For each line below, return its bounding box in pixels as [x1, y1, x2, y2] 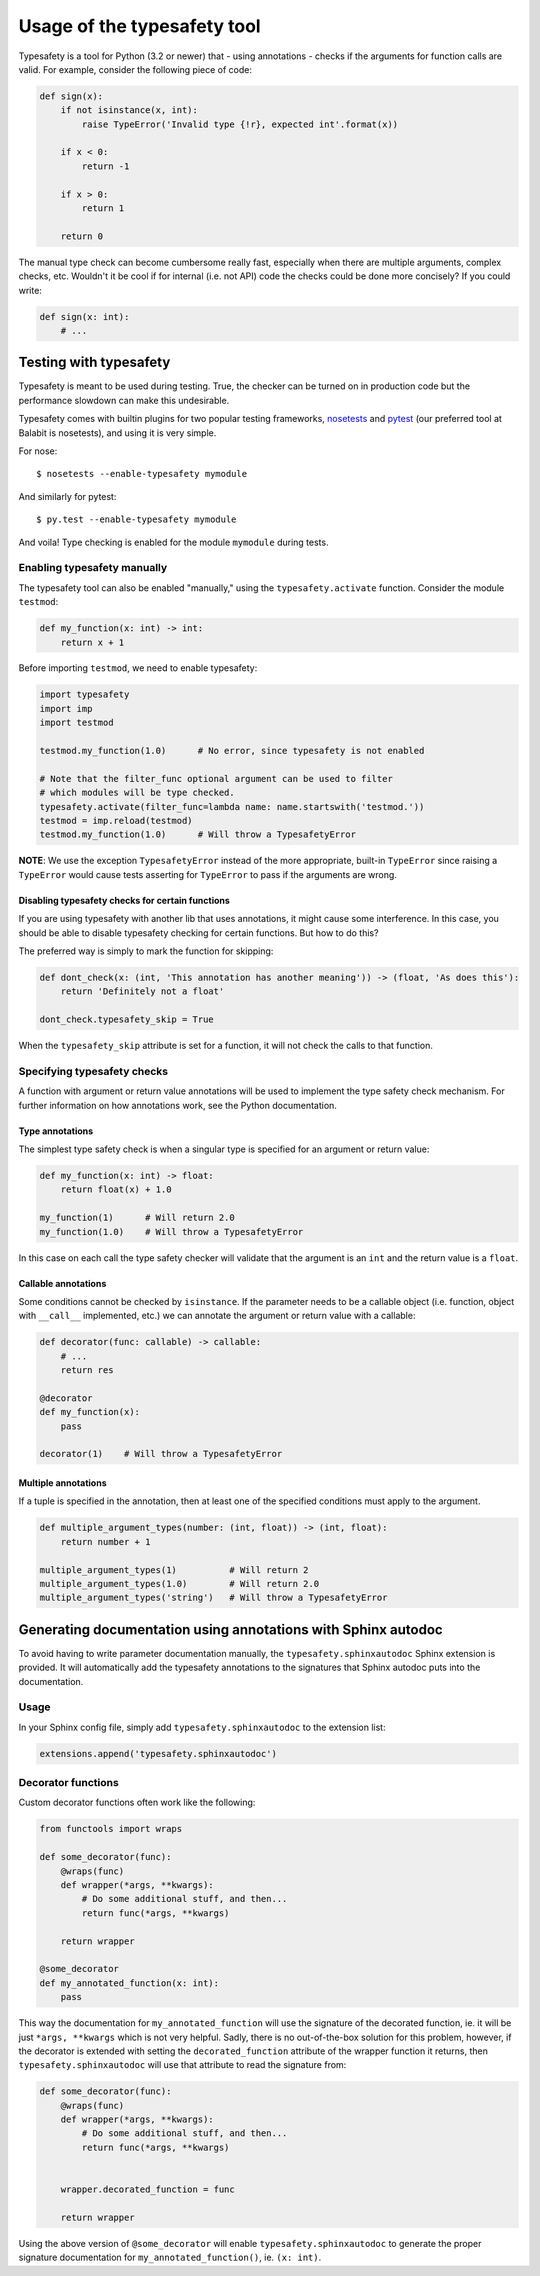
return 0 [60, 230, 104, 242]
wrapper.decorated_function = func [60, 2184, 235, 2195]
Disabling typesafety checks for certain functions [18, 894, 230, 906]
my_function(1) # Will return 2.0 [39, 1212, 235, 1224]
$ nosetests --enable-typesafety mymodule [36, 468, 248, 480]
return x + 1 [60, 636, 125, 648]
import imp [39, 703, 93, 714]
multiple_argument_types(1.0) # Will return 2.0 [39, 1578, 320, 1589]
